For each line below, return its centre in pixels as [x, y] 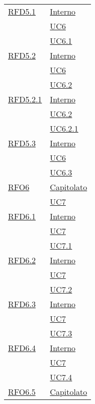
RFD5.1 [22, 11]
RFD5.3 [22, 143]
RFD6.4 [22, 348]
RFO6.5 [22, 392]
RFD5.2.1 [25, 99]
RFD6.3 [22, 304]
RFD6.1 [22, 216]
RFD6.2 [22, 260]
